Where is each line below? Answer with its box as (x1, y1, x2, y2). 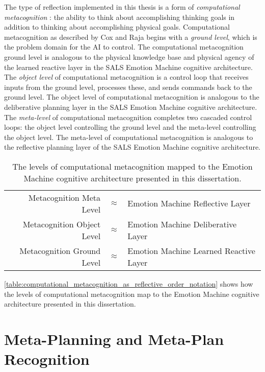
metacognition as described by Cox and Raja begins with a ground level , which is (4, 31, 257, 42)
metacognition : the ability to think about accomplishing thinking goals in (4, 11, 235, 22)
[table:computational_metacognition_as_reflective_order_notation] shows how (4, 278, 253, 289)
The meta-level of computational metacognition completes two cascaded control (4, 111, 252, 122)
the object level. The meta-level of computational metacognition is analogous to (4, 131, 253, 142)
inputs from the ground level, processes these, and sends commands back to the (4, 81, 252, 92)
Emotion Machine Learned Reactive (127, 244, 255, 257)
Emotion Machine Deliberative (127, 218, 237, 230)
